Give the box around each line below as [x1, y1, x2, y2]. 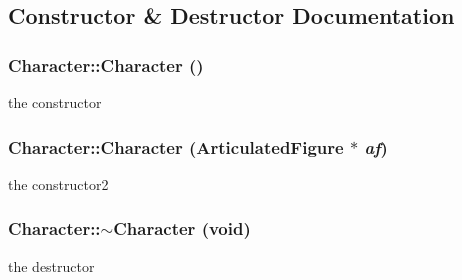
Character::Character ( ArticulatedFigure [8, 134, 344, 159]
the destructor [8, 255, 95, 276]
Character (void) [113, 216, 251, 241]
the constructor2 [8, 173, 109, 194]
